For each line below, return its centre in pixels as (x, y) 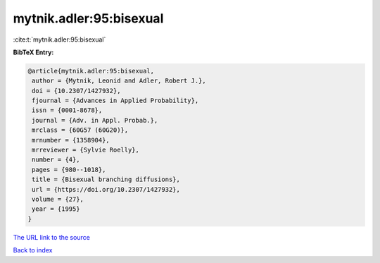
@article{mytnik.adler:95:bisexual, (91, 71)
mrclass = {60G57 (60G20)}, (80, 130)
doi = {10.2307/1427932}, (76, 91)
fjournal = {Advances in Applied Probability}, (115, 101)
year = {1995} (56, 209)
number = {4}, (56, 160)
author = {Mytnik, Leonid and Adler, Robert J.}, (119, 81)
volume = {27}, (58, 199)
